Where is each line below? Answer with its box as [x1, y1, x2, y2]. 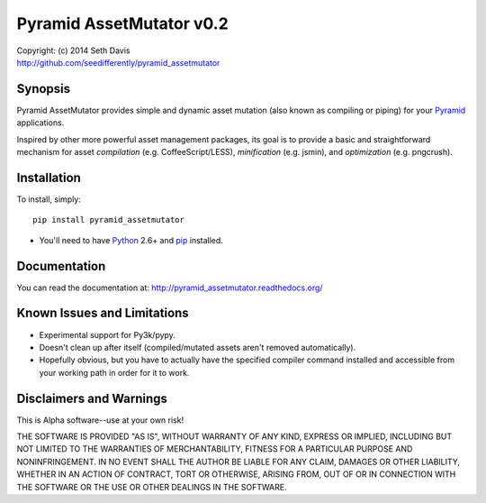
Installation [16, 169, 81, 185]
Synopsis [16, 81, 71, 96]
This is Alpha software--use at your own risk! [16, 415, 184, 425]
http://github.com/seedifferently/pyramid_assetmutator [16, 57, 220, 68]
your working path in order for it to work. [39, 367, 190, 378]
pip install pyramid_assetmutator [32, 215, 184, 225]
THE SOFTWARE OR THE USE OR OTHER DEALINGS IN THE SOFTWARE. [16, 481, 287, 492]
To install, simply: [16, 194, 81, 205]
